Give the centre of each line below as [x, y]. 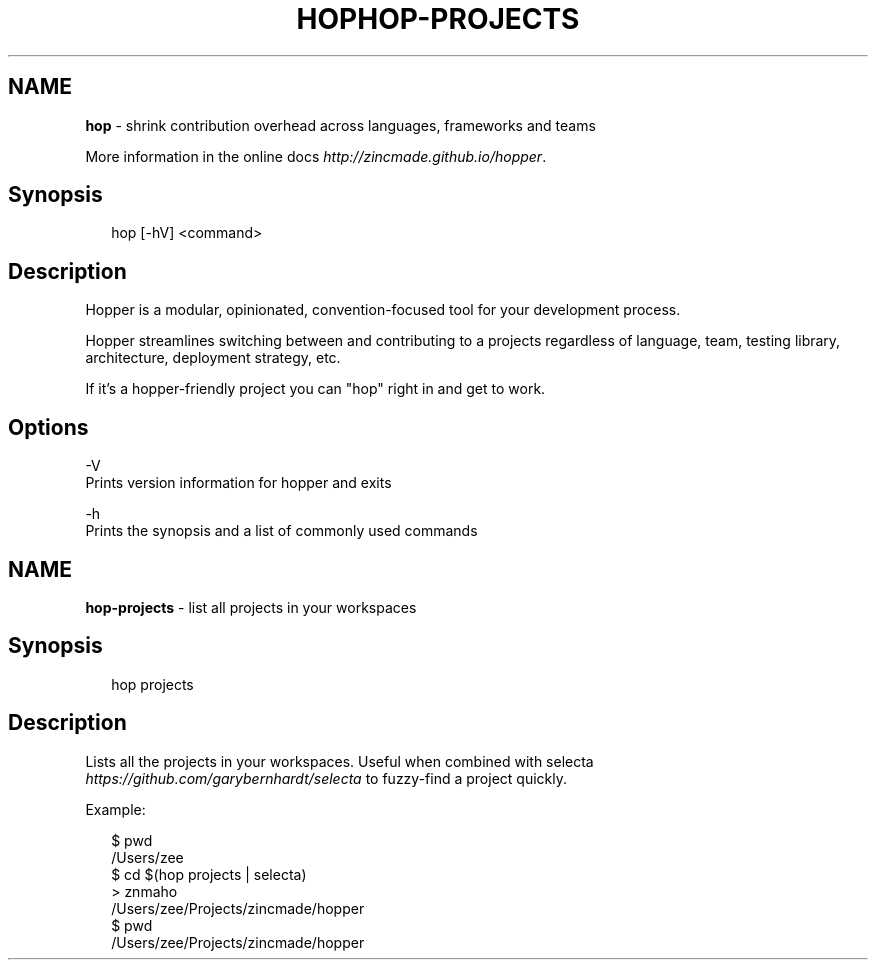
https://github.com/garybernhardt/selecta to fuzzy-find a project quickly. [326, 778]
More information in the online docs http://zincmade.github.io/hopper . [316, 156]
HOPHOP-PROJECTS [438, 19]
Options [48, 427]
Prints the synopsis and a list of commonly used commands [281, 531]
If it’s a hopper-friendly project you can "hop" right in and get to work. [315, 389]
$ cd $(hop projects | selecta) [209, 874]
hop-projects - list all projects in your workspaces [251, 607]
